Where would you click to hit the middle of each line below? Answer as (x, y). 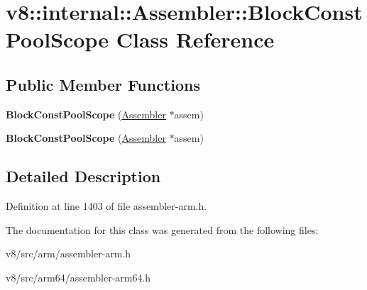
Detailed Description (83, 176)
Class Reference (195, 39)
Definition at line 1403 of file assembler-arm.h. (106, 206)
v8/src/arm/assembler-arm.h (69, 253)
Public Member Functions (103, 84)
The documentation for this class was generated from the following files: (162, 229)
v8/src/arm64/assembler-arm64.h (78, 277)
